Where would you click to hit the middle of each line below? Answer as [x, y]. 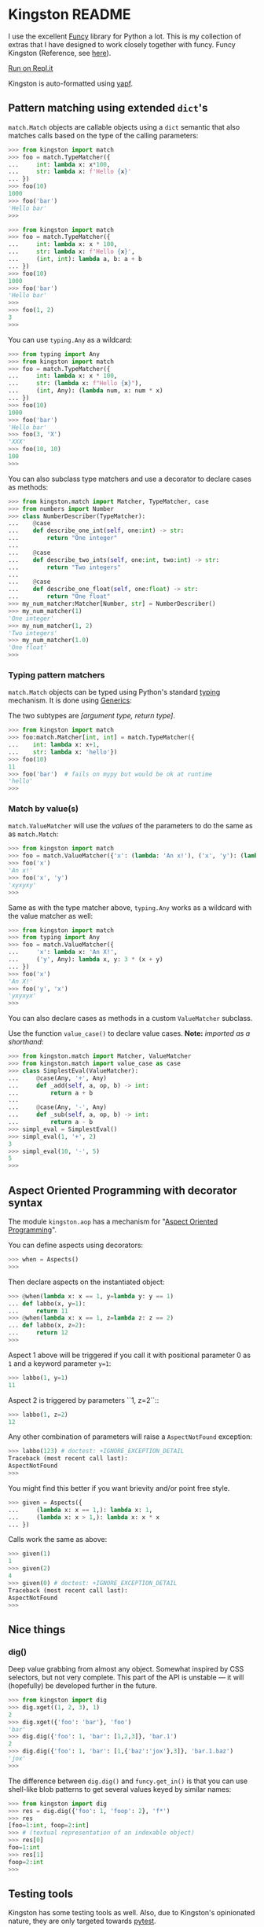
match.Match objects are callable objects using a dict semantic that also [124, 127]
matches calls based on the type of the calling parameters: [103, 135]
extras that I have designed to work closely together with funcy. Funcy [122, 44]
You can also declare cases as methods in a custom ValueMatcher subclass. [130, 1019]
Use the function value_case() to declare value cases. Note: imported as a [129, 1033]
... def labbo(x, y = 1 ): [47, 1303]
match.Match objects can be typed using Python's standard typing [114, 692]
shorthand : [26, 1042]
